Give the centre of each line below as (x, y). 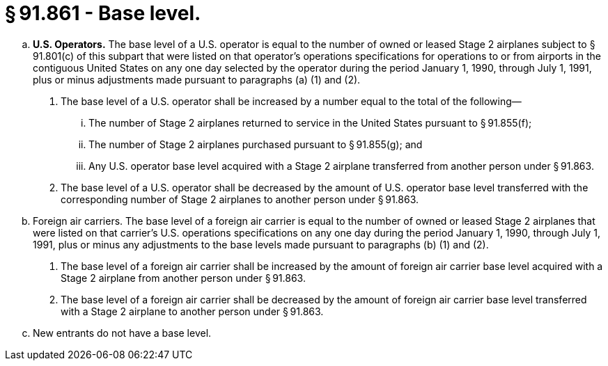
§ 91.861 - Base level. (103, 13)
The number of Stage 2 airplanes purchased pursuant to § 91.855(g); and (256, 144)
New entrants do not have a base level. (122, 333)
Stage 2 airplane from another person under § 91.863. (183, 278)
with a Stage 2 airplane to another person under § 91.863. (192, 311)
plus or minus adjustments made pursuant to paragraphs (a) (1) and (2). (197, 79)
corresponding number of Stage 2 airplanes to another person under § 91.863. (240, 199)
